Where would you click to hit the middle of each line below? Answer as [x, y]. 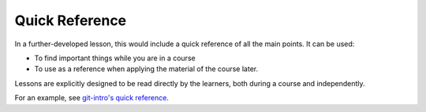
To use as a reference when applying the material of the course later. [146, 69]
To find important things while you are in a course [115, 58]
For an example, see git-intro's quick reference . [92, 98]
